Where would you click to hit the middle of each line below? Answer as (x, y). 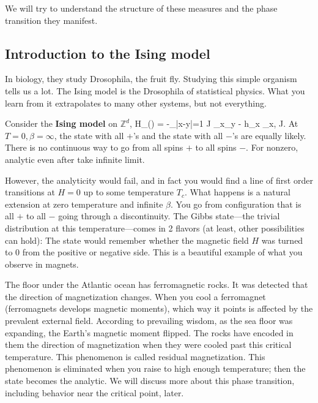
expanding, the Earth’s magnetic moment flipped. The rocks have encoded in (149, 332)
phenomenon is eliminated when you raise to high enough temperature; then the (155, 368)
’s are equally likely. (269, 135)
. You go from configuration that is (236, 204)
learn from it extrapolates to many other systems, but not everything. (136, 103)
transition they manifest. (51, 20)
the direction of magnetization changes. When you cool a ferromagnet (135, 296)
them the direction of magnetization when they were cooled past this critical (148, 345)
